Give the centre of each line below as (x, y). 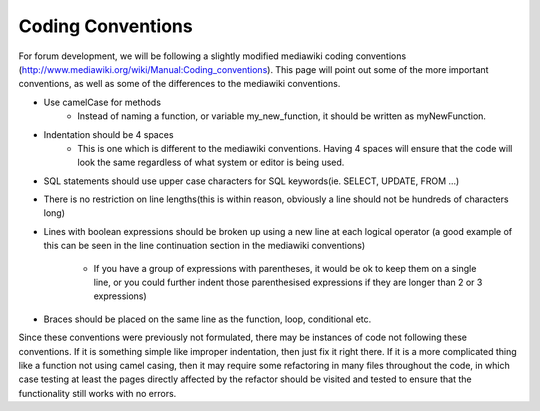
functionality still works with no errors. (97, 393)
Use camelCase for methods (102, 102)
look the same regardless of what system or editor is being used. (211, 162)
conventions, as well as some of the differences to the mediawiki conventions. (179, 84)
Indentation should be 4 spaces (108, 134)
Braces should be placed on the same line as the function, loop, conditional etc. (207, 319)
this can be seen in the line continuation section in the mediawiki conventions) (204, 246)
